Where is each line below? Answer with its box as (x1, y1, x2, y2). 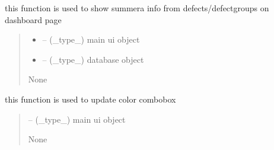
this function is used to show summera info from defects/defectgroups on (5, 2, 269, 14)
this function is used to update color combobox (5, 92, 176, 105)
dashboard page (5, 13, 62, 25)
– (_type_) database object (42, 53, 144, 65)
